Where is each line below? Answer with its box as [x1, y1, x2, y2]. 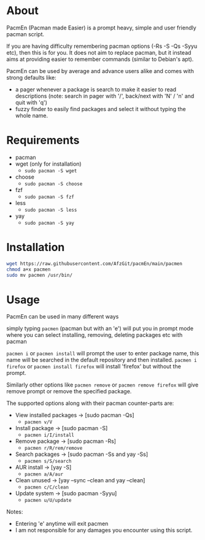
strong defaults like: [6, 74, 56, 81]
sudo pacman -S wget [24, 168, 77, 174]
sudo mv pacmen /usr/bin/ [6, 272, 72, 278]
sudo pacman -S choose [24, 180, 83, 187]
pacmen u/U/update [24, 498, 72, 504]
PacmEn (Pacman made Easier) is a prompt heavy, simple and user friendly [6, 24, 196, 31]
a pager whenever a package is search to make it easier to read [15, 85, 177, 93]
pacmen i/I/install [24, 432, 75, 439]
